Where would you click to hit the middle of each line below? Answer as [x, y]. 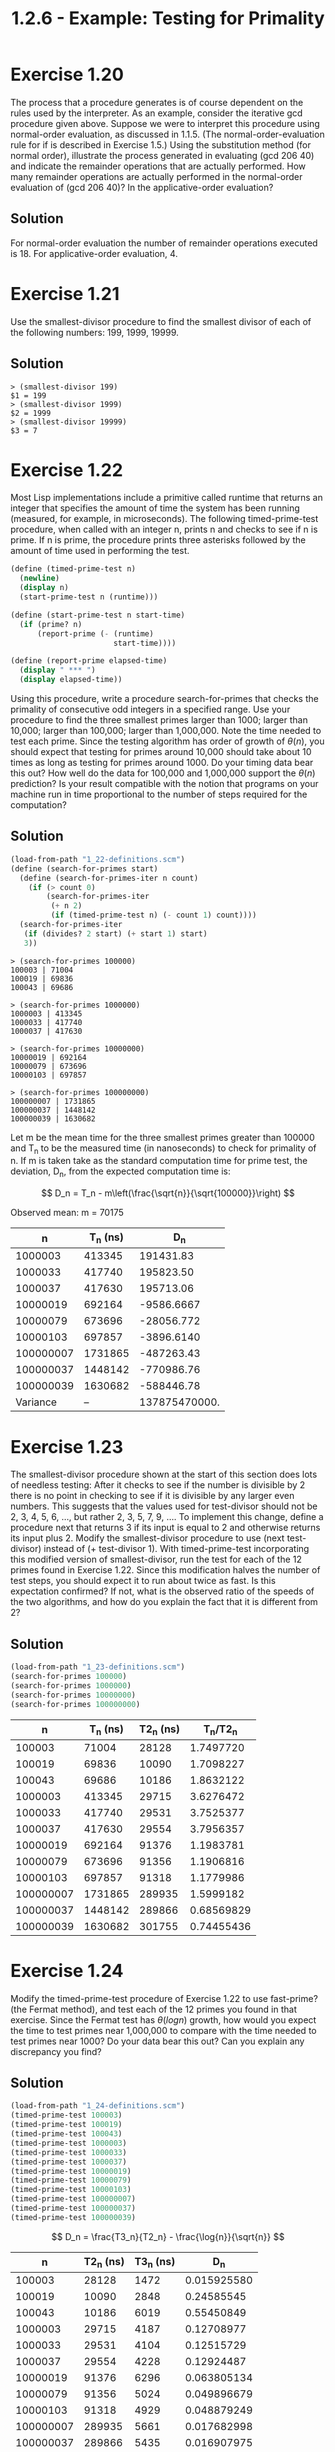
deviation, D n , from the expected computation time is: [121, 1172]
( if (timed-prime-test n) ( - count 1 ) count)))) [153, 915]
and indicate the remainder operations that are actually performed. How [158, 166]
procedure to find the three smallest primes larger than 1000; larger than [159, 720]
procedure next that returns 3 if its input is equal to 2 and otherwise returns [165, 1528]
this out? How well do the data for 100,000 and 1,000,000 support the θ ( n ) [163, 773]
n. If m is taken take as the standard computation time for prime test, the [159, 1161]
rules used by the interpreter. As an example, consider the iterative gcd [156, 113]
